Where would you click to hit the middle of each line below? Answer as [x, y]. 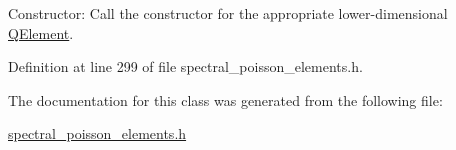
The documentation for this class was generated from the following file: [225, 99]
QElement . [41, 32]
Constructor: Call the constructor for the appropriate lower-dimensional [228, 13]
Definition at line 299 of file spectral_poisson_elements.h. [185, 66]
